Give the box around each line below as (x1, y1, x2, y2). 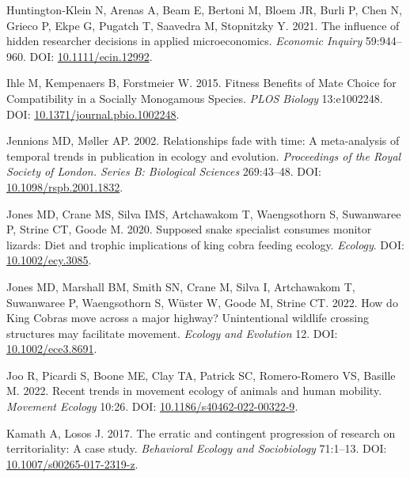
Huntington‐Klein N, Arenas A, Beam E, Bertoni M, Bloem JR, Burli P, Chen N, (6, 2, 402, 17)
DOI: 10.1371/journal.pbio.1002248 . (6, 105, 180, 122)
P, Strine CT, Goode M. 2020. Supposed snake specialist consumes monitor (6, 221, 372, 237)
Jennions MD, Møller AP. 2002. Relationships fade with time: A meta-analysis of (6, 132, 400, 149)
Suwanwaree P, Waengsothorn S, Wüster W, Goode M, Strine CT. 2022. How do (6, 294, 398, 310)
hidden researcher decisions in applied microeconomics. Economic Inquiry (6, 32, 363, 49)
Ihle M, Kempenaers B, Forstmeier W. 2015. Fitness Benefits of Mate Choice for (6, 74, 397, 91)
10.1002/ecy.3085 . (6, 252, 92, 268)
